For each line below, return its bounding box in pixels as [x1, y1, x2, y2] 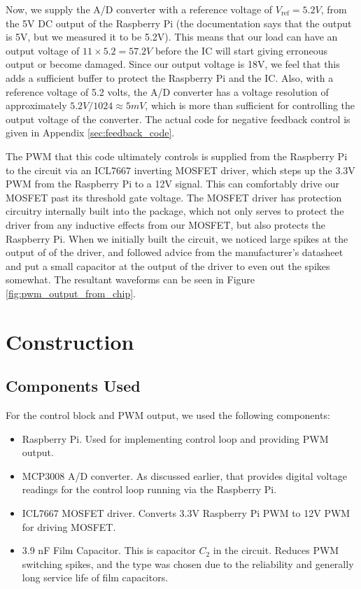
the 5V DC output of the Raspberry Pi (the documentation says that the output [6, 15, 352, 30]
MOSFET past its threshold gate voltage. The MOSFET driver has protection [6, 190, 342, 204]
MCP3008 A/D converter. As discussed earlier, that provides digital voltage [22, 468, 347, 483]
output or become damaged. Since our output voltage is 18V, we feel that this [6, 57, 340, 71]
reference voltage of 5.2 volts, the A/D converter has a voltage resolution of [6, 84, 329, 99]
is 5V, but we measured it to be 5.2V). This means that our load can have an [6, 29, 338, 44]
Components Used [6, 375, 141, 397]
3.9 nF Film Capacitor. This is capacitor [22, 543, 196, 558]
